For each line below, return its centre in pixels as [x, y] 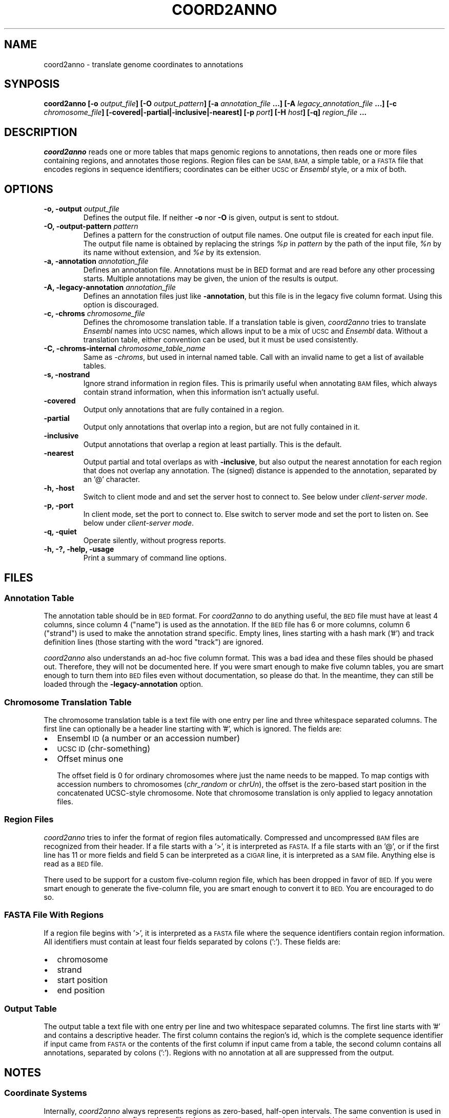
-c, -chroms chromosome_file [94, 314]
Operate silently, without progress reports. [155, 541]
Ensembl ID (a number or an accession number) [149, 738]
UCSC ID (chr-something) [104, 749]
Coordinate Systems [46, 1093]
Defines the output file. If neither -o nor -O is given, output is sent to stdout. [211, 218]
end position [81, 990]
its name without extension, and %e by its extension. [172, 253]
